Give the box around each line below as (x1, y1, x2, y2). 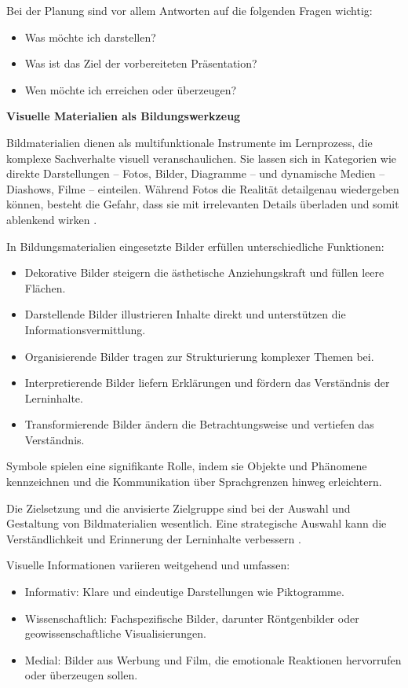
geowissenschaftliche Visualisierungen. (24, 625, 206, 642)
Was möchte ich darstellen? (24, 28, 156, 45)
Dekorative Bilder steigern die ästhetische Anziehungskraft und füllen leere (24, 264, 384, 281)
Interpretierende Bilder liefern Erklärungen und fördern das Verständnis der (24, 374, 390, 391)
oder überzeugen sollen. (24, 667, 138, 683)
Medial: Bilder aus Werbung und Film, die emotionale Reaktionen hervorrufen (24, 651, 402, 668)
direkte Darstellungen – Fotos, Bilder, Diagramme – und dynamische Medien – (6, 165, 385, 182)
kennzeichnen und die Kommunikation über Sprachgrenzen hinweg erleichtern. (6, 473, 382, 490)
